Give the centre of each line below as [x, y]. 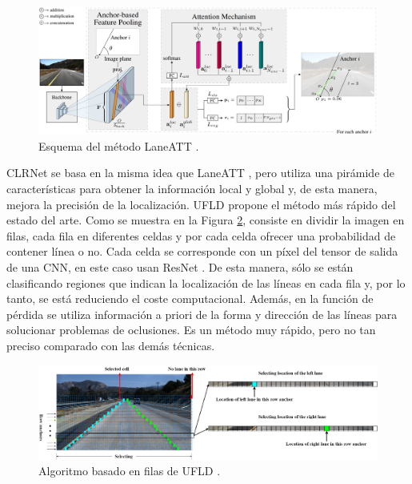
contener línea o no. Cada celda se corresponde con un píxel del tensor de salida [202, 251]
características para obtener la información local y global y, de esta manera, [192, 189]
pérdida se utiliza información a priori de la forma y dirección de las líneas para [202, 314]
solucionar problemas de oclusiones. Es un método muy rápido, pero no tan [191, 330]
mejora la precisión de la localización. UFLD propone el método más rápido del [201, 204]
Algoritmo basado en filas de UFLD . [130, 471]
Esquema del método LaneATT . [119, 145]
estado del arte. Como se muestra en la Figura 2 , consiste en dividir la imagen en [206, 220]
